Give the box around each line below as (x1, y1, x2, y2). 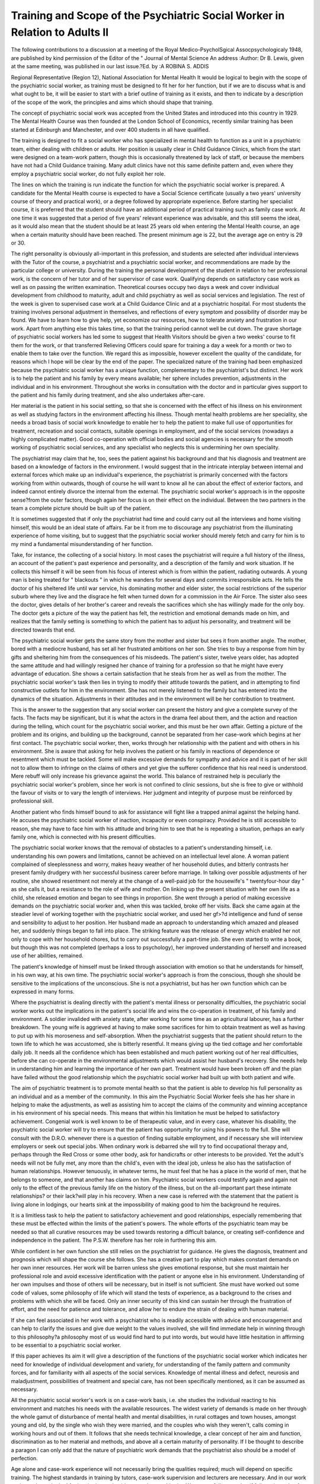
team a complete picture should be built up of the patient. (11, 505, 151, 512)
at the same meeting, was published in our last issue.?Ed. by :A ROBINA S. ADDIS (11, 63, 209, 70)
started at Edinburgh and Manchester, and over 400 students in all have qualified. (11, 126, 210, 133)
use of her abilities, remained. (11, 952, 84, 959)
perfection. (11, 1455, 38, 1462)
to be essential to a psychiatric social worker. (11, 1342, 121, 1349)
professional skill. (11, 797, 54, 804)
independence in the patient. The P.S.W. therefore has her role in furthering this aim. (11, 1236, 217, 1244)
